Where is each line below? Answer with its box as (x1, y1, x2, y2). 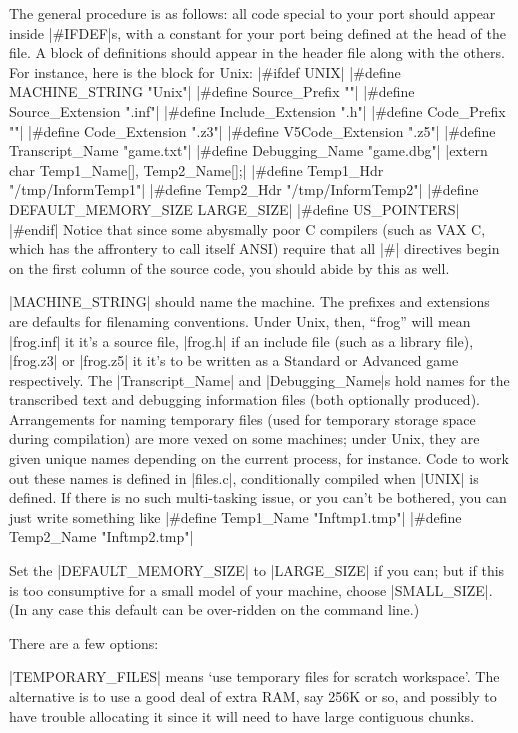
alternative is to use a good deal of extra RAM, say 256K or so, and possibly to (9, 686, 497, 706)
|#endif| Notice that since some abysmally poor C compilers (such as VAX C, (9, 218, 486, 239)
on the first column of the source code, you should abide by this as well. (9, 257, 450, 278)
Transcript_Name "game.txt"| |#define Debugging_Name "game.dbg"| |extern (9, 140, 488, 161)
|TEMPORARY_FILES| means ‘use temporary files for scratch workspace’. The (9, 666, 500, 687)
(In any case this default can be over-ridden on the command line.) (9, 599, 420, 620)
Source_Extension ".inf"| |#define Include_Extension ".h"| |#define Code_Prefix (9, 100, 506, 121)
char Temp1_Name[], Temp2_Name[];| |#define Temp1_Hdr (9, 159, 384, 180)
